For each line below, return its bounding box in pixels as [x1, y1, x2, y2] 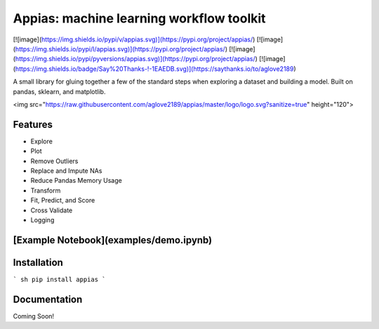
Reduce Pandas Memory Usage [30, 176, 122, 185]
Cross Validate [30, 206, 73, 214]
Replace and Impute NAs [30, 166, 102, 175]
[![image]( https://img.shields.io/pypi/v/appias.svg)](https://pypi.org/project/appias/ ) [13, 35, 255, 44]
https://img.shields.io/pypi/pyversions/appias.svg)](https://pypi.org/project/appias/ [15, 55, 255, 63]
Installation [13, 257, 63, 269]
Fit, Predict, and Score [30, 196, 95, 205]
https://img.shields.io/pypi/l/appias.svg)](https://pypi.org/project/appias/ [15, 44, 226, 53]
